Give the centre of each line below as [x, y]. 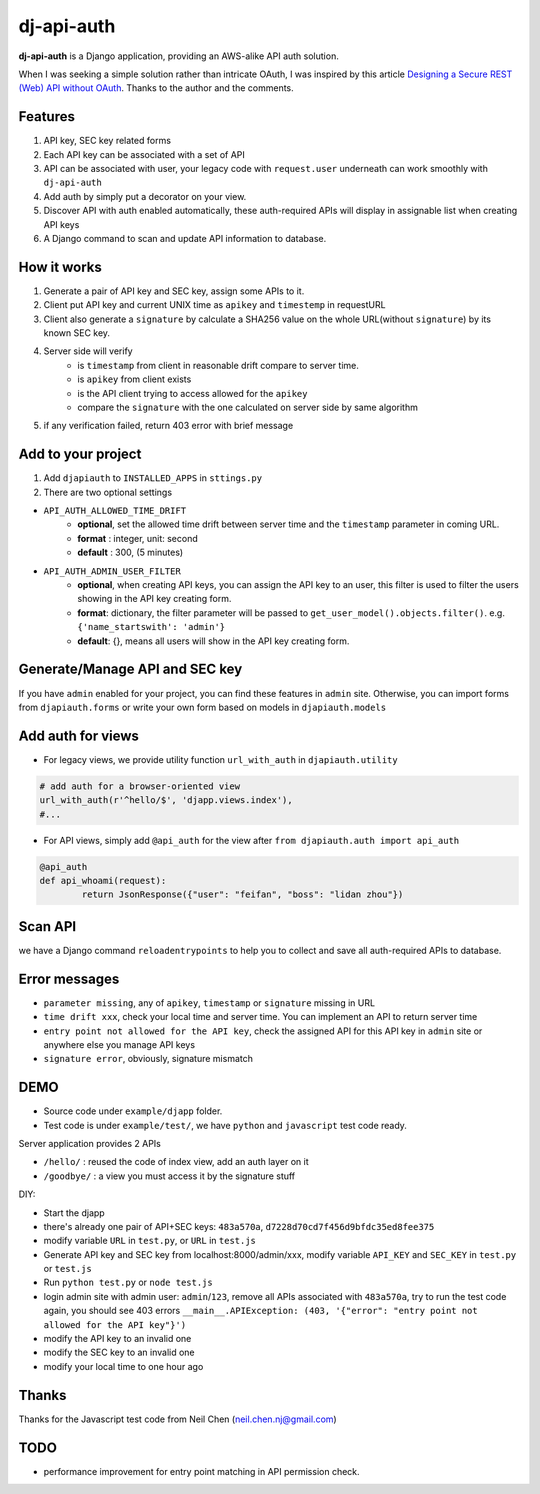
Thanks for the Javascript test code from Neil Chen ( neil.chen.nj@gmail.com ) [177, 1419]
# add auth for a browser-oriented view [139, 786]
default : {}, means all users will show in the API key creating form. [213, 641]
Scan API [47, 926]
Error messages [69, 978]
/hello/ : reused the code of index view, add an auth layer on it [176, 1162]
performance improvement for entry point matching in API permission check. [201, 1471]
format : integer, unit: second [138, 538]
